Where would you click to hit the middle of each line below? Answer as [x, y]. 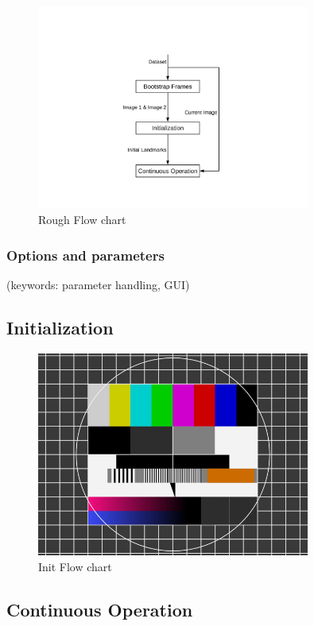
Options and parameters [85, 255]
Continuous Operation [100, 609]
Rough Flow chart [82, 219]
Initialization [60, 327]
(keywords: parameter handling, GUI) [98, 284]
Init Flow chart [75, 566]
